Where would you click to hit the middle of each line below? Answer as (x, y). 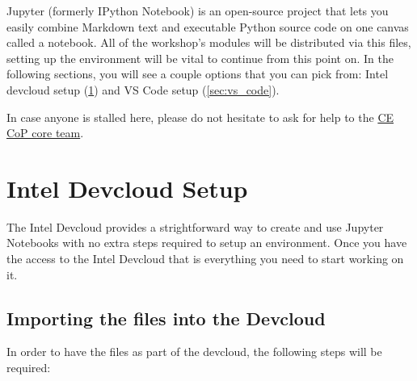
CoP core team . (45, 133)
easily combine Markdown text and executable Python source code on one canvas (208, 26)
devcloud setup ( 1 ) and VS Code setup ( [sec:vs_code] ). (143, 89)
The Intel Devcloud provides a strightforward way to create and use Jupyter (195, 226)
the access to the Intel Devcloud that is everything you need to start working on (205, 259)
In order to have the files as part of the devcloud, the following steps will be (194, 352)
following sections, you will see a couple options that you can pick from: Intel (198, 74)
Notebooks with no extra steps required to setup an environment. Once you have (207, 243)
